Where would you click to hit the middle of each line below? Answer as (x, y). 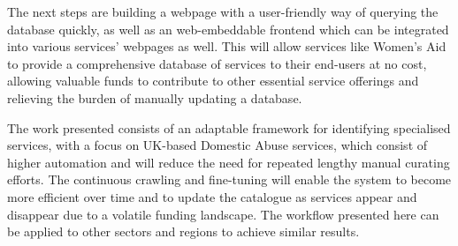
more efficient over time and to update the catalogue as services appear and (212, 196)
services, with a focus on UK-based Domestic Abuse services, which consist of (218, 145)
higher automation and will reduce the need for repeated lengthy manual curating (229, 162)
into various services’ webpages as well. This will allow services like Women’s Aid (227, 46)
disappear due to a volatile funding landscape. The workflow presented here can (223, 214)
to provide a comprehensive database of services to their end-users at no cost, (217, 63)
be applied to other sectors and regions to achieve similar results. (183, 231)
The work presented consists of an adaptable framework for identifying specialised (229, 127)
